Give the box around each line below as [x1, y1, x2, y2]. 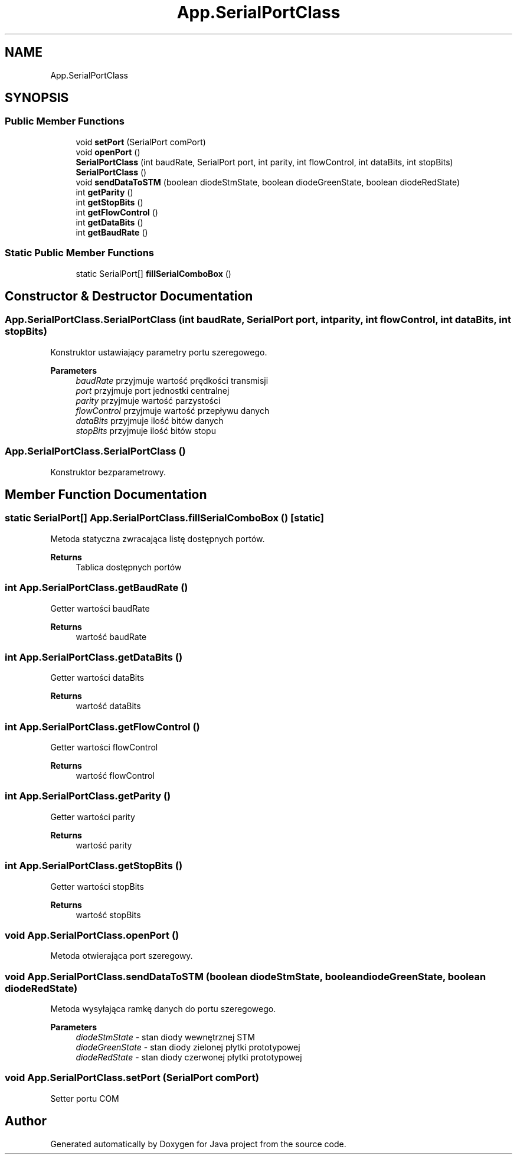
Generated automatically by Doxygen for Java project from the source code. [50, 1138, 346, 1149]
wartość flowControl [76, 771, 155, 781]
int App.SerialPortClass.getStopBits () [5, 860, 183, 872]
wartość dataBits [76, 701, 141, 711]
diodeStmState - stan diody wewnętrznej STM [76, 1032, 255, 1042]
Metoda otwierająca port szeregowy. [50, 951, 193, 961]
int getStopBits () [76, 197, 143, 207]
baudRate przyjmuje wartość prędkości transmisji [76, 375, 269, 386]
